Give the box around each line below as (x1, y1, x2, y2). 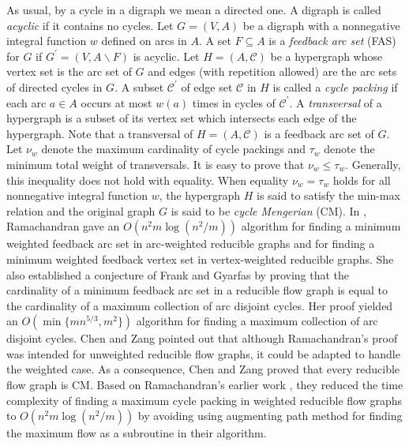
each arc (6, 94, 47, 111)
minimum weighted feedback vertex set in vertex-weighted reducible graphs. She (6, 250, 394, 267)
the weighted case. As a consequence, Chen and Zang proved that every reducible (6, 361, 400, 377)
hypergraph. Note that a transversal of (6, 125, 193, 141)
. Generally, (345, 156, 401, 172)
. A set (198, 32, 231, 49)
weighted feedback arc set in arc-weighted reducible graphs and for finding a (6, 235, 375, 252)
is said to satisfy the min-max (257, 187, 400, 204)
